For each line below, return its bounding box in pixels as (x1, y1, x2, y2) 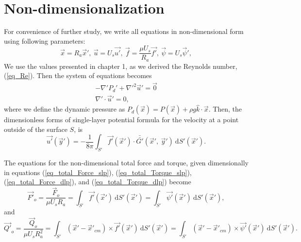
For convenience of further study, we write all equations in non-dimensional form (4, 26, 244, 36)
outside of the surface (4, 124, 67, 134)
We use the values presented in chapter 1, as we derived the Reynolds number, (4, 61, 237, 71)
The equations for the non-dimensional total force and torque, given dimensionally (4, 158, 249, 168)
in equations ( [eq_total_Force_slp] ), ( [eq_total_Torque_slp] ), (4, 167, 192, 177)
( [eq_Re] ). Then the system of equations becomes (4, 70, 152, 81)
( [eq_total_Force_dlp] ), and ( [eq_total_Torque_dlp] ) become (4, 177, 191, 187)
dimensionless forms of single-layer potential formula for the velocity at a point (4, 114, 239, 125)
